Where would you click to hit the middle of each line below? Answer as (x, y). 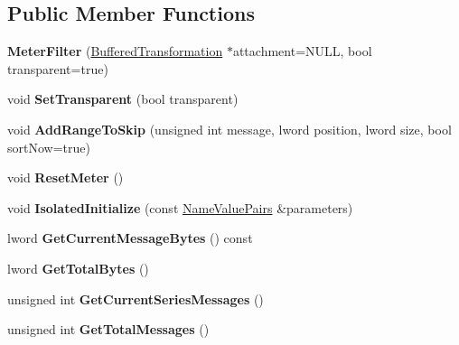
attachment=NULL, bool (302, 51)
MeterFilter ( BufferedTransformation (115, 51)
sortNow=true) (49, 147)
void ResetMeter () (66, 177)
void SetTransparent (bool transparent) (123, 99)
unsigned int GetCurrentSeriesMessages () (136, 298)
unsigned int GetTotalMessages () (108, 329)
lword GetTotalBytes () (78, 268)
